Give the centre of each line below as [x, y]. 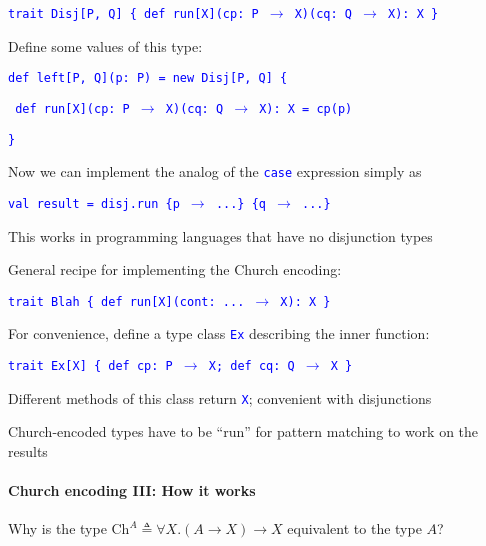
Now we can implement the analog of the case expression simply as [215, 171]
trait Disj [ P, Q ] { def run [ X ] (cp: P [133, 14]
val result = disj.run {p [94, 203]
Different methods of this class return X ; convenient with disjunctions [220, 397]
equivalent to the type [354, 528]
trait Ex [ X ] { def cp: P [90, 366]
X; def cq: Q [251, 366]
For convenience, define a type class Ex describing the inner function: [219, 333]
